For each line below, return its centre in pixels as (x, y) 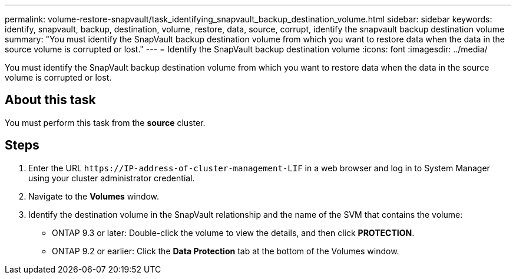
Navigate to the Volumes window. (94, 196)
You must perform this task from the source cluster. (105, 122)
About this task (50, 100)
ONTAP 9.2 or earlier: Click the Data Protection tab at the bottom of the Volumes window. (226, 251)
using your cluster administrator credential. (112, 178)
